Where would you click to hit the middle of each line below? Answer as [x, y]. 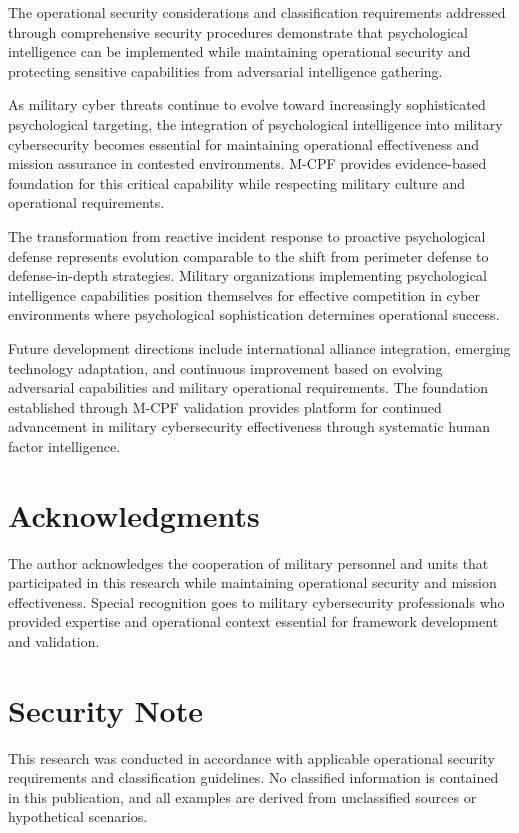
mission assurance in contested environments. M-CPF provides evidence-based [247, 163]
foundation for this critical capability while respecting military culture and [236, 182]
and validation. [54, 640]
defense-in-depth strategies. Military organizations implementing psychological [247, 275]
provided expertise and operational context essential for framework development [253, 621]
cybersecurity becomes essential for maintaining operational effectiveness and [244, 143]
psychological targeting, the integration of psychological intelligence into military [255, 123]
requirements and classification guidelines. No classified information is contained [253, 777]
